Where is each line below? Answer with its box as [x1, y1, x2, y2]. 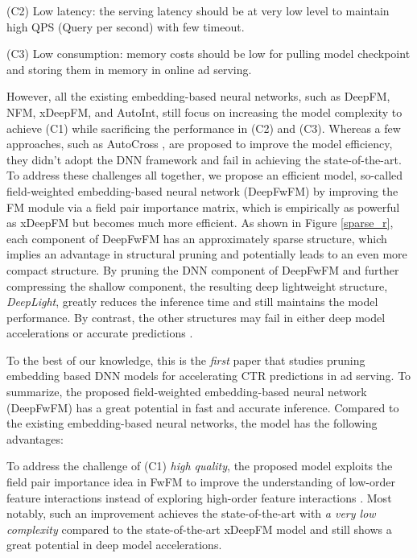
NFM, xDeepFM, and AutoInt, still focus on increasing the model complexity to [6, 103, 403, 120]
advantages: [6, 430, 64, 447]
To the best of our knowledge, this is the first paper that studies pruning [6, 351, 365, 368]
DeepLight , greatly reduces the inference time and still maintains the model [6, 293, 378, 310]
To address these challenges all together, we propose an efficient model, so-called [6, 167, 403, 184]
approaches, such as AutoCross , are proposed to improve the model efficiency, [6, 135, 393, 152]
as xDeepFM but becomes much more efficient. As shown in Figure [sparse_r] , [6, 214, 394, 231]
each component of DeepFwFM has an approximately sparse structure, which [6, 229, 387, 246]
